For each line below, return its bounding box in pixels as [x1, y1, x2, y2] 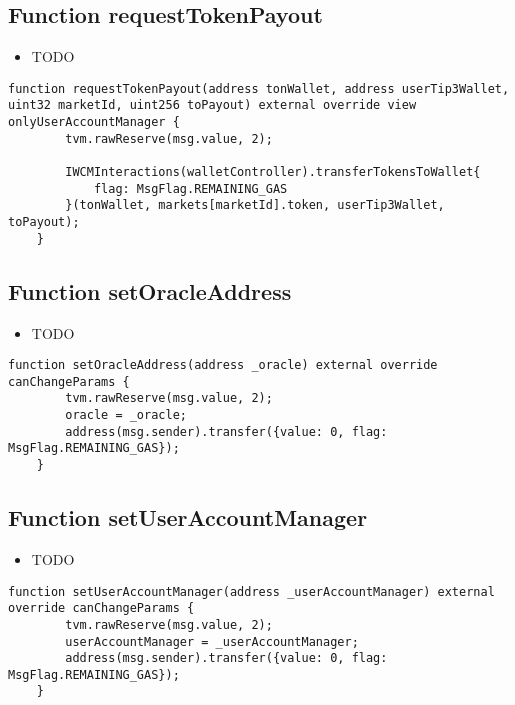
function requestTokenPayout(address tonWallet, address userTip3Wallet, [8, 81, 510, 96]
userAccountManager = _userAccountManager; [65, 634, 359, 649]
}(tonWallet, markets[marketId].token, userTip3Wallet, [65, 198, 445, 213]
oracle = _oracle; [65, 408, 187, 423]
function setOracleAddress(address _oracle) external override [8, 358, 438, 373]
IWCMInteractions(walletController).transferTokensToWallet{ [65, 165, 481, 180]
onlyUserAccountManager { [8, 115, 180, 130]
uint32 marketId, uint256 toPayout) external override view [8, 98, 417, 113]
